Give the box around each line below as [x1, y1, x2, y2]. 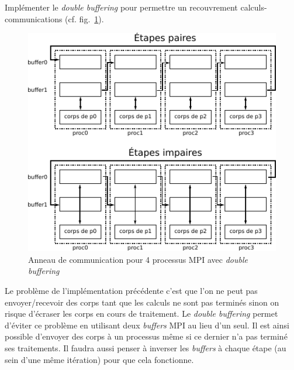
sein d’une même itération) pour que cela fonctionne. [5, 353, 194, 365]
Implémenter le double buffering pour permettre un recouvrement [5, 1, 238, 13]
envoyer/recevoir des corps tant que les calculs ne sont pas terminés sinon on [5, 296, 279, 308]
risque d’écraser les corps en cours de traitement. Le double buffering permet [5, 307, 278, 320]
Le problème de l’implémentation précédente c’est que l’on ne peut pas [5, 285, 258, 297]
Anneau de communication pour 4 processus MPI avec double [28, 253, 248, 265]
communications [5, 12, 63, 25]
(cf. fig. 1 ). [65, 12, 104, 25]
